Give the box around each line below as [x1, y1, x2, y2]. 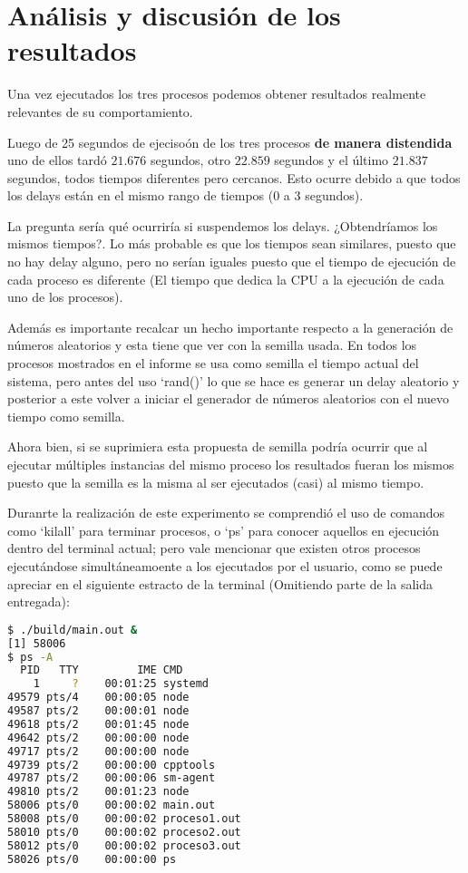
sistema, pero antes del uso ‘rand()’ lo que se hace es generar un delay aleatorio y [7, 371, 460, 390]
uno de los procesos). [7, 287, 123, 306]
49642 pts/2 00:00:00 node [7, 731, 190, 744]
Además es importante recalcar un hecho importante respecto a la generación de [7, 317, 453, 336]
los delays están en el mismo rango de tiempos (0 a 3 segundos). [7, 186, 364, 205]
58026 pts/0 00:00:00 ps [7, 852, 177, 866]
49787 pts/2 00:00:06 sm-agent [7, 771, 216, 785]
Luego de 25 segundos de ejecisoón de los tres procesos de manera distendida [7, 132, 453, 151]
